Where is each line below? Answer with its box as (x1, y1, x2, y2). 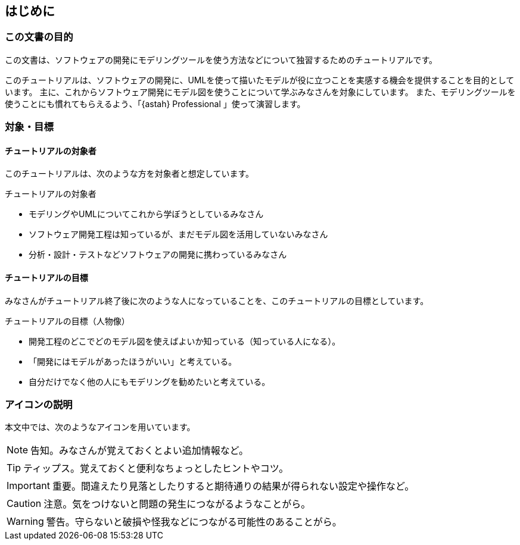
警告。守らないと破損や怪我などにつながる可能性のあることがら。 (46, 516, 342, 528)
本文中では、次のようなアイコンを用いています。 (5, 422, 195, 433)
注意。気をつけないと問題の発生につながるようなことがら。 (43, 498, 311, 510)
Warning (7, 515, 44, 528)
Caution (7, 497, 42, 510)
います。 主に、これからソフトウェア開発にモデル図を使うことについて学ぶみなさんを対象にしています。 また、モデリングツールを (5, 86, 516, 97)
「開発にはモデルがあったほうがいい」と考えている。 (29, 356, 237, 367)
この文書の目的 (5, 31, 73, 43)
